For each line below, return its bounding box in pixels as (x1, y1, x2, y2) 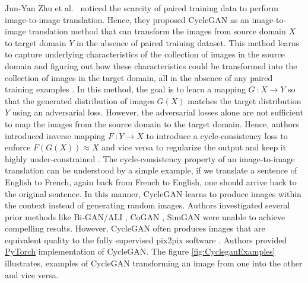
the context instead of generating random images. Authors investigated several (5, 199, 290, 211)
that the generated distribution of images (5, 94, 154, 107)
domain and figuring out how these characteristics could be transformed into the (5, 59, 297, 72)
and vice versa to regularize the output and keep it (101, 141, 287, 153)
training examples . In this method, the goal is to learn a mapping (5, 83, 246, 95)
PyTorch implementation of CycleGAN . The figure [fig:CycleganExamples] (5, 245, 275, 258)
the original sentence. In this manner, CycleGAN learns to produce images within (5, 187, 301, 200)
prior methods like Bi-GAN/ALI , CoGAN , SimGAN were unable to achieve (5, 210, 285, 223)
